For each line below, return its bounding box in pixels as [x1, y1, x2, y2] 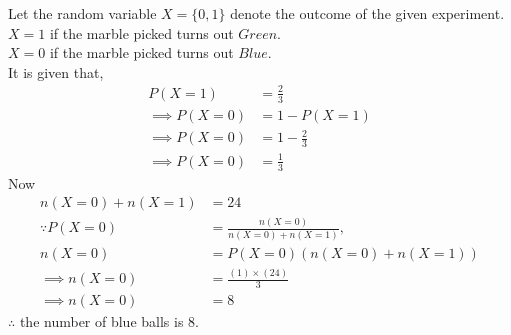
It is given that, [8, 61, 104, 82]
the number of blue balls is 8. [19, 311, 199, 332]
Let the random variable [8, 3, 157, 23]
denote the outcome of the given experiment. [230, 3, 505, 23]
